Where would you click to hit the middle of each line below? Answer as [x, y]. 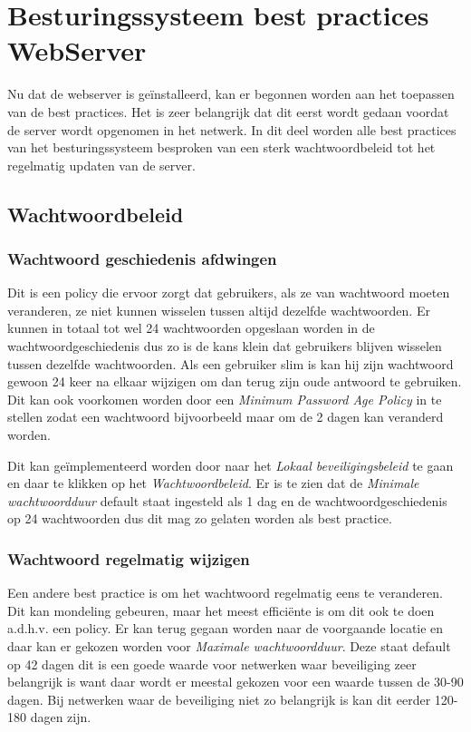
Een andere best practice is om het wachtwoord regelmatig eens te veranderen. [225, 593]
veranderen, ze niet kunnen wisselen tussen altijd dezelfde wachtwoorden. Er [219, 310]
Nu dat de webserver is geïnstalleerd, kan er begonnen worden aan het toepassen [231, 94]
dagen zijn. [61, 717]
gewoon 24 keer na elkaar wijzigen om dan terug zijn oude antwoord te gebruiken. [235, 381]
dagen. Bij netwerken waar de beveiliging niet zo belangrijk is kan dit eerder [219, 699]
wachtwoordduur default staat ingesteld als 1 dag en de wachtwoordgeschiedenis [227, 500]
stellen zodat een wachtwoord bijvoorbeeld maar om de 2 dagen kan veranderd [226, 417]
